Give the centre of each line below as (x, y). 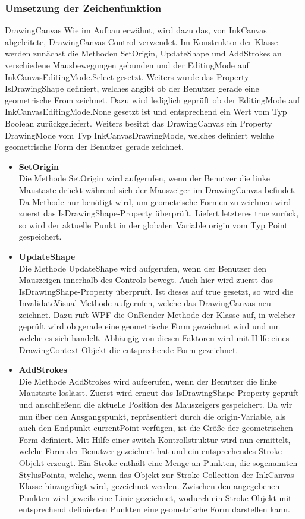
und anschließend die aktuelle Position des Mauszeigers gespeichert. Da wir (155, 405)
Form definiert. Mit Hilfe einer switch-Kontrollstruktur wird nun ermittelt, (155, 439)
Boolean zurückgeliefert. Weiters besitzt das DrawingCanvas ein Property (139, 123)
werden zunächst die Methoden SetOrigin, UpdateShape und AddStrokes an (143, 53)
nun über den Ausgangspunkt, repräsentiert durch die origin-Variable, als (152, 416)
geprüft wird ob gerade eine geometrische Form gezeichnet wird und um (150, 326)
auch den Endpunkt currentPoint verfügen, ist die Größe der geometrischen (156, 428)
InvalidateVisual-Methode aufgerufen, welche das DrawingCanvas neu (145, 303)
